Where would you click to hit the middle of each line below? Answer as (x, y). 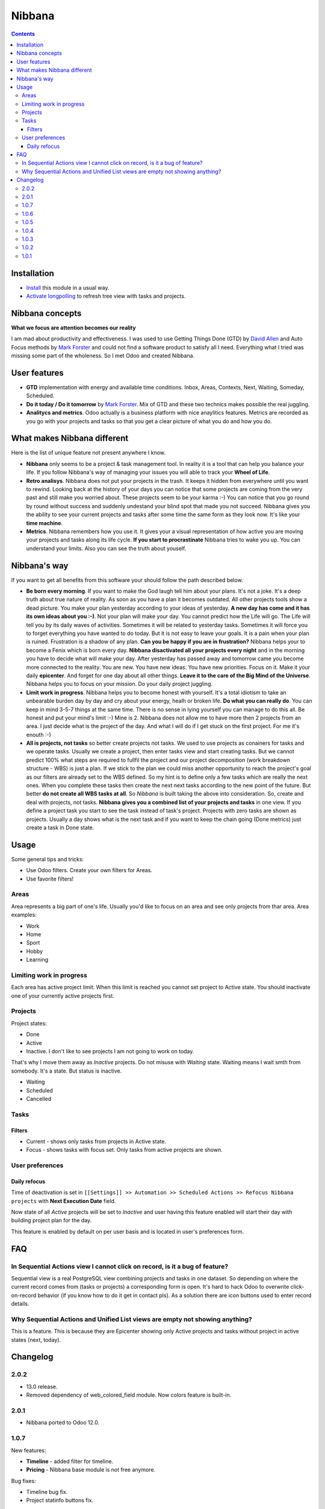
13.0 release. (42, 1386)
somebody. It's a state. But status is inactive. (67, 1071)
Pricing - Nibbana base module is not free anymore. (91, 1470)
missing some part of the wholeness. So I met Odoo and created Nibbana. (103, 356)
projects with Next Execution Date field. (63, 1201)
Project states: (29, 1023)
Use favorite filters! (50, 879)
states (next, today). (36, 1339)
